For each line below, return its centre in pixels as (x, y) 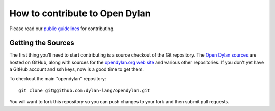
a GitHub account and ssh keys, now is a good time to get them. (76, 69)
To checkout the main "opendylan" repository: (58, 78)
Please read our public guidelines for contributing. (62, 29)
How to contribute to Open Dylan (80, 13)
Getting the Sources (42, 43)
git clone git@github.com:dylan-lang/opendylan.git (84, 91)
